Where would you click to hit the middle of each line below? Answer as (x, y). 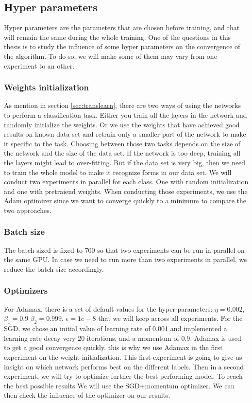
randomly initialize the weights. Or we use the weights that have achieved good (122, 124)
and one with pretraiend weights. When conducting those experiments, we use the (126, 191)
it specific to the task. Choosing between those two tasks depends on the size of (122, 143)
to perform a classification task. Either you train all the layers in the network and (126, 114)
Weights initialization (46, 87)
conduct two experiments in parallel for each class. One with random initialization (126, 182)
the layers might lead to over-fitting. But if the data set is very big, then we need (125, 162)
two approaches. (28, 210)
